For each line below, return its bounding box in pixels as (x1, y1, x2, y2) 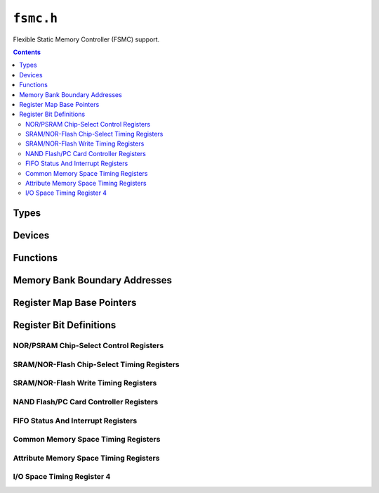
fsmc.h (13, 11, 58, 26)
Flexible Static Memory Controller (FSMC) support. (13, 35, 160, 44)
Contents (13, 48, 41, 56)
